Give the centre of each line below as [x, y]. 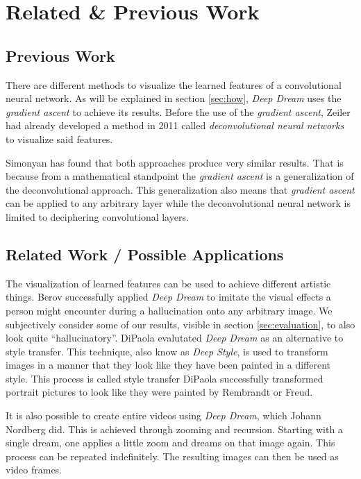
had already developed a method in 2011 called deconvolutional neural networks [175, 125]
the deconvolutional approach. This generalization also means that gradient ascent [180, 189]
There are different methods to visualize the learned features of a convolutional [174, 84]
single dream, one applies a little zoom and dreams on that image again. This [170, 443]
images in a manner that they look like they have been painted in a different [168, 365]
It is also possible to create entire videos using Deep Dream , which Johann [163, 415]
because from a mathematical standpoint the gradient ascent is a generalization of [180, 176]
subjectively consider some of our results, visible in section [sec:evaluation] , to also [180, 324]
